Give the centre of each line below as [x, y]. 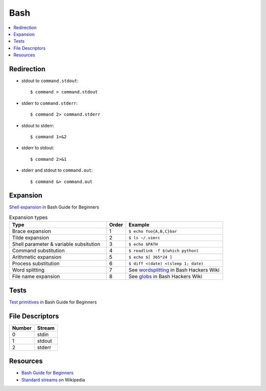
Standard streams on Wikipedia [53, 380]
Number [22, 328]
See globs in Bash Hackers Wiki [166, 276]
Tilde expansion [31, 238]
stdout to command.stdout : [50, 81]
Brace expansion [32, 231]
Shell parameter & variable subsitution [56, 244]
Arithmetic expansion [37, 257]
